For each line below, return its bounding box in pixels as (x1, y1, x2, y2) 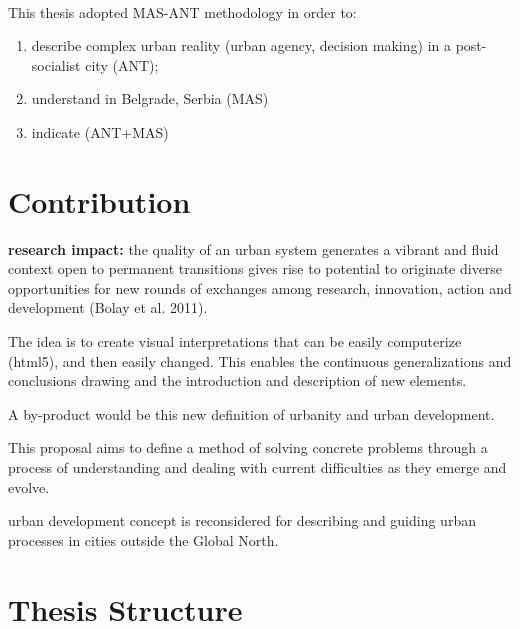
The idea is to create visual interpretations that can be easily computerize (8, 331, 462, 352)
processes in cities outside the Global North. (8, 529, 279, 550)
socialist (31, 54, 81, 75)
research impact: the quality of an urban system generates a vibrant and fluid (8, 238, 499, 259)
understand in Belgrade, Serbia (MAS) (31, 88, 269, 109)
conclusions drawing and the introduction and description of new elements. (8, 370, 467, 391)
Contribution (8, 180, 191, 221)
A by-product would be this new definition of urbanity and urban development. (8, 403, 495, 424)
